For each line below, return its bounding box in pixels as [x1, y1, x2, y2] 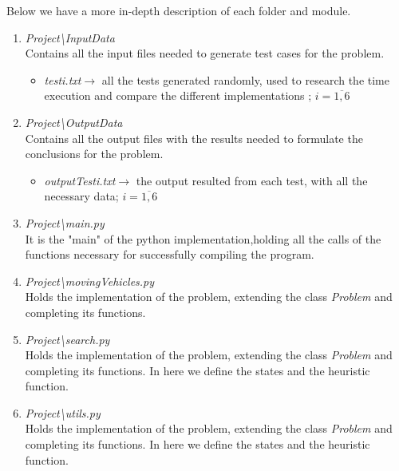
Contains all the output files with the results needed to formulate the [25, 129, 363, 146]
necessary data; [44, 188, 119, 204]
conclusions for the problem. [25, 145, 164, 162]
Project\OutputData [25, 113, 123, 130]
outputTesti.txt [44, 172, 116, 188]
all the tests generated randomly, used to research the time [101, 71, 389, 88]
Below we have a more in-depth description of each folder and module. [6, 2, 351, 18]
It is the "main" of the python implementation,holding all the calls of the [25, 230, 381, 247]
